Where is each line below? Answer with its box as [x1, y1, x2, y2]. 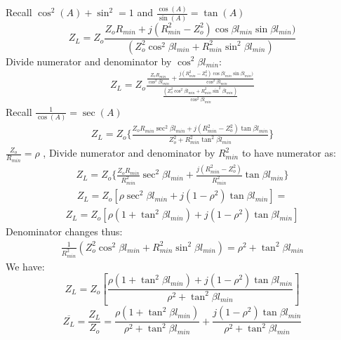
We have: [6, 259, 45, 273]
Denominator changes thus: [6, 224, 123, 239]
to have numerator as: [241, 145, 336, 160]
